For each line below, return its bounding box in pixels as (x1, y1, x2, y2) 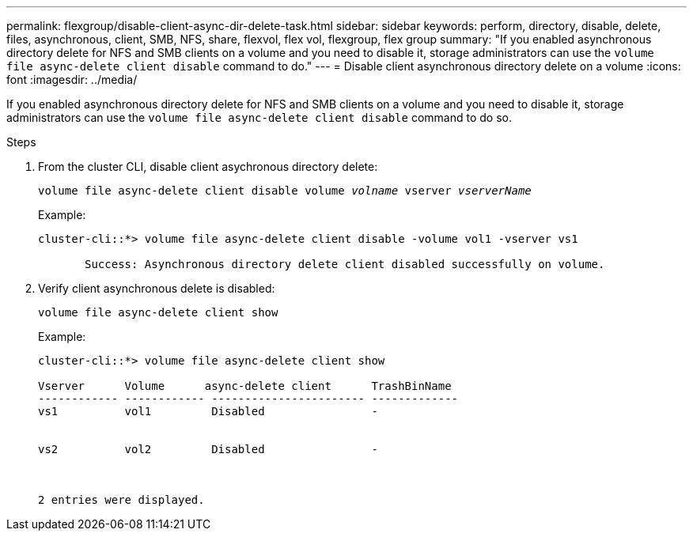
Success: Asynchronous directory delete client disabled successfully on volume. (85, 258, 605, 270)
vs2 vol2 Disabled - (38, 443, 378, 456)
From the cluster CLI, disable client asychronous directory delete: (38, 160, 378, 173)
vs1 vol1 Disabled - (38, 405, 378, 418)
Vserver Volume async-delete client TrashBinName (38, 380, 452, 392)
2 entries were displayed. (38, 494, 205, 506)
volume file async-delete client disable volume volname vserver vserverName (38, 184, 532, 197)
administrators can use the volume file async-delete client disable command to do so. (6, 111, 512, 124)
